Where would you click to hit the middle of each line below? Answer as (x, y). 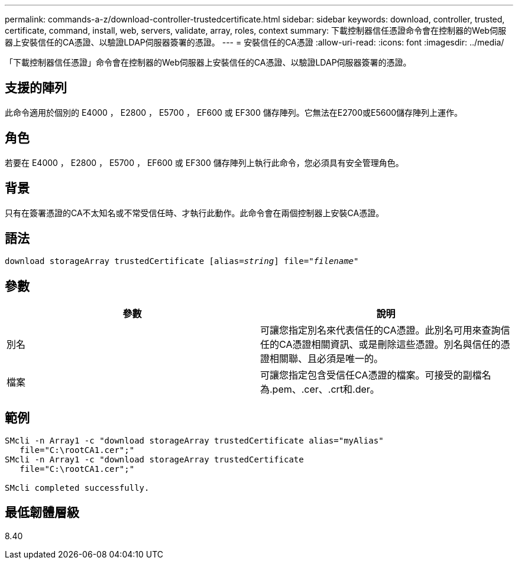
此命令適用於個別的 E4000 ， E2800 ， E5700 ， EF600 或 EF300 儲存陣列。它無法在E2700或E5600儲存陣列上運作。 (234, 112)
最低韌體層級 (42, 513)
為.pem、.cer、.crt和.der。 (320, 389)
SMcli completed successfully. (77, 488)
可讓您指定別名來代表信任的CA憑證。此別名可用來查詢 (381, 330)
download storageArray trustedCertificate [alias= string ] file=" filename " (182, 261)
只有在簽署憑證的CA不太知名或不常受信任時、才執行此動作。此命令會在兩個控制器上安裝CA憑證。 (195, 213)
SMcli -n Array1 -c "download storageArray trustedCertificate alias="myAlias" (194, 441)
